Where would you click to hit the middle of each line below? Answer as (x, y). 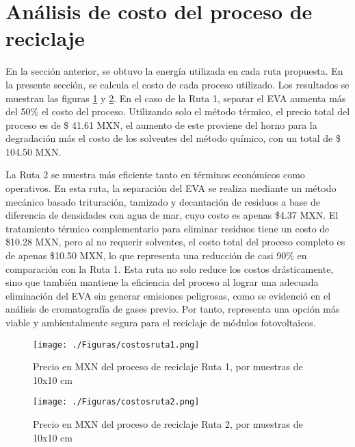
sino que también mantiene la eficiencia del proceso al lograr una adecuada (162, 282)
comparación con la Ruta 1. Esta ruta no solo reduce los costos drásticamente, (170, 268)
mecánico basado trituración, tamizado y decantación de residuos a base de (163, 201)
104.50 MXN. (34, 151)
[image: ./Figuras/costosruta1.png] (116, 345)
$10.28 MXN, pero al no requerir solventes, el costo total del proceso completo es (175, 242)
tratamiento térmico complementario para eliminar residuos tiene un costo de (168, 228)
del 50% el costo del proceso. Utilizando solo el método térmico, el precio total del (178, 111)
